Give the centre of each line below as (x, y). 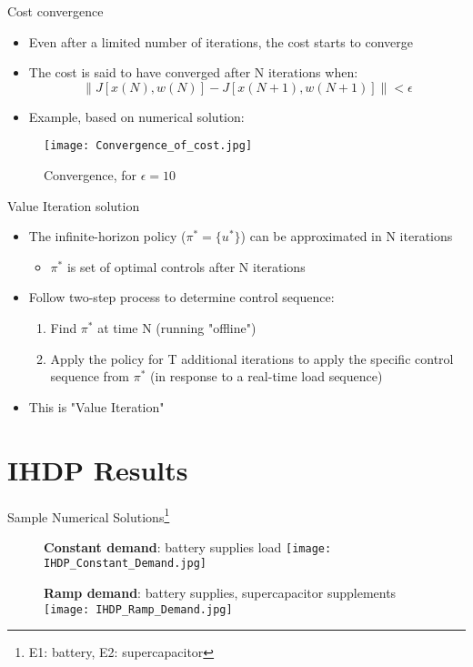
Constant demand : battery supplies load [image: (188, 546)
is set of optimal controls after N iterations (186, 266)
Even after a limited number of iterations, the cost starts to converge (221, 41)
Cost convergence (55, 11)
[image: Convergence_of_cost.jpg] (148, 146)
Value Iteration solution (74, 205)
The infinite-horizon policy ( (107, 236)
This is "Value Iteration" (96, 406)
